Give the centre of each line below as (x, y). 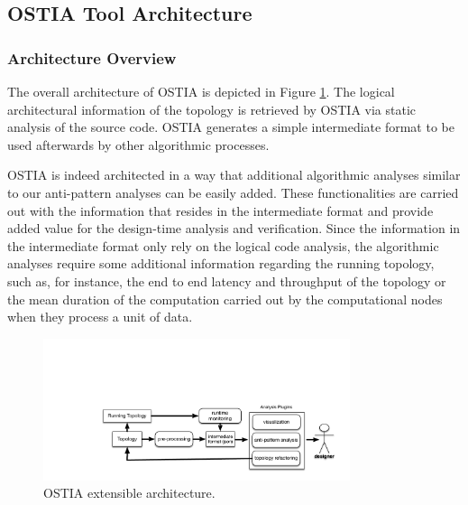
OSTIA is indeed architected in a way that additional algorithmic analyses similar (234, 175)
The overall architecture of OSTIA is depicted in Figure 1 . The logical (201, 91)
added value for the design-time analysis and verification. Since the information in (234, 228)
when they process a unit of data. (100, 317)
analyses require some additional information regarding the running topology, (221, 263)
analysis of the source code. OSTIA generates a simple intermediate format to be (231, 127)
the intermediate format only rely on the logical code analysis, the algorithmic (223, 245)
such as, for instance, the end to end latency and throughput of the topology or (227, 281)
